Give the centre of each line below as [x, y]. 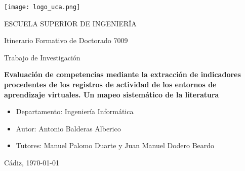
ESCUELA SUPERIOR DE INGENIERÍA [70, 23]
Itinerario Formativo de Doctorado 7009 [66, 40]
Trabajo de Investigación [42, 57]
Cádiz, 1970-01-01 [32, 162]
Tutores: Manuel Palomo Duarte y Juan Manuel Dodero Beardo [115, 145]
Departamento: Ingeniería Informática [75, 111]
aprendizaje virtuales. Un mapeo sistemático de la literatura [112, 94]
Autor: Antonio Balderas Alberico [68, 128]
